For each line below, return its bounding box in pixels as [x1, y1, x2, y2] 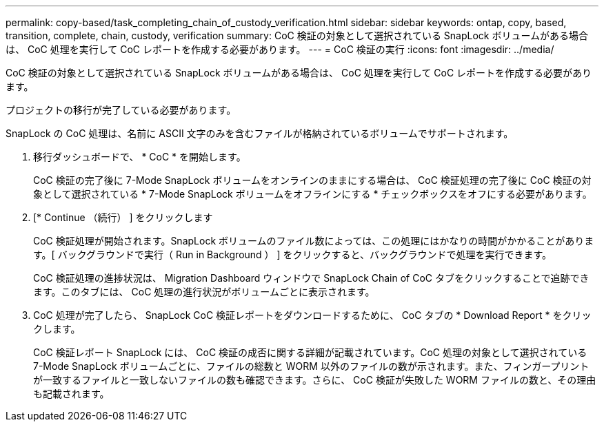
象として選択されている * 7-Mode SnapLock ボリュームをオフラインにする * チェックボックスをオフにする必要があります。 [33, 188, 592, 200]
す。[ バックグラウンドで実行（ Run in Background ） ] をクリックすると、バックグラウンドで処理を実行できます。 [33, 249, 552, 260]
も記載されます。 [33, 388, 110, 399]
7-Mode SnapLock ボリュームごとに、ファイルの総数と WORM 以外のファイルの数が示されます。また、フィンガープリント [33, 360, 590, 372]
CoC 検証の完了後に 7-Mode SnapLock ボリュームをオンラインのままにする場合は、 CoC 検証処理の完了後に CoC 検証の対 [33, 174, 592, 186]
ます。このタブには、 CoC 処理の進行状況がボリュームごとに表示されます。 [33, 286, 375, 298]
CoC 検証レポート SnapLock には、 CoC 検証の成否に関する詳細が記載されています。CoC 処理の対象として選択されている [33, 346, 587, 358]
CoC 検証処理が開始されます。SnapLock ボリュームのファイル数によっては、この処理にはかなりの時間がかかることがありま [33, 235, 594, 247]
